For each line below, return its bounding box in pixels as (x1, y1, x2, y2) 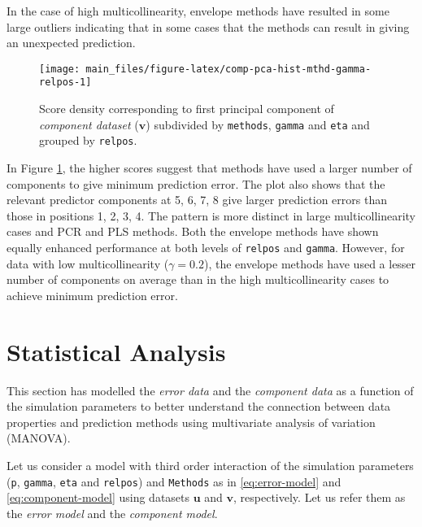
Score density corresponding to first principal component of (39, 100, 334, 117)
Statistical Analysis (7, 334, 226, 368)
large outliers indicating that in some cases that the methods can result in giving (7, 18, 410, 35)
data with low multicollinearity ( (7, 255, 169, 272)
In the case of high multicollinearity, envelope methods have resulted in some (7, 2, 389, 19)
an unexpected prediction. (7, 34, 136, 51)
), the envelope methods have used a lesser (204, 255, 416, 272)
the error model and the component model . (7, 504, 218, 521)
